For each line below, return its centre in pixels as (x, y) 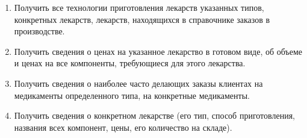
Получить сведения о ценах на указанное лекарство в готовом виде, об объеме (158, 51)
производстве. (39, 31)
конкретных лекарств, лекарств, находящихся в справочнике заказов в (142, 19)
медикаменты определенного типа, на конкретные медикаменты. (132, 95)
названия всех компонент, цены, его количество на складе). (123, 127)
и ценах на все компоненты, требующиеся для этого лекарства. (130, 63)
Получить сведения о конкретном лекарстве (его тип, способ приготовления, (154, 115)
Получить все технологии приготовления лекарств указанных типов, (139, 7)
